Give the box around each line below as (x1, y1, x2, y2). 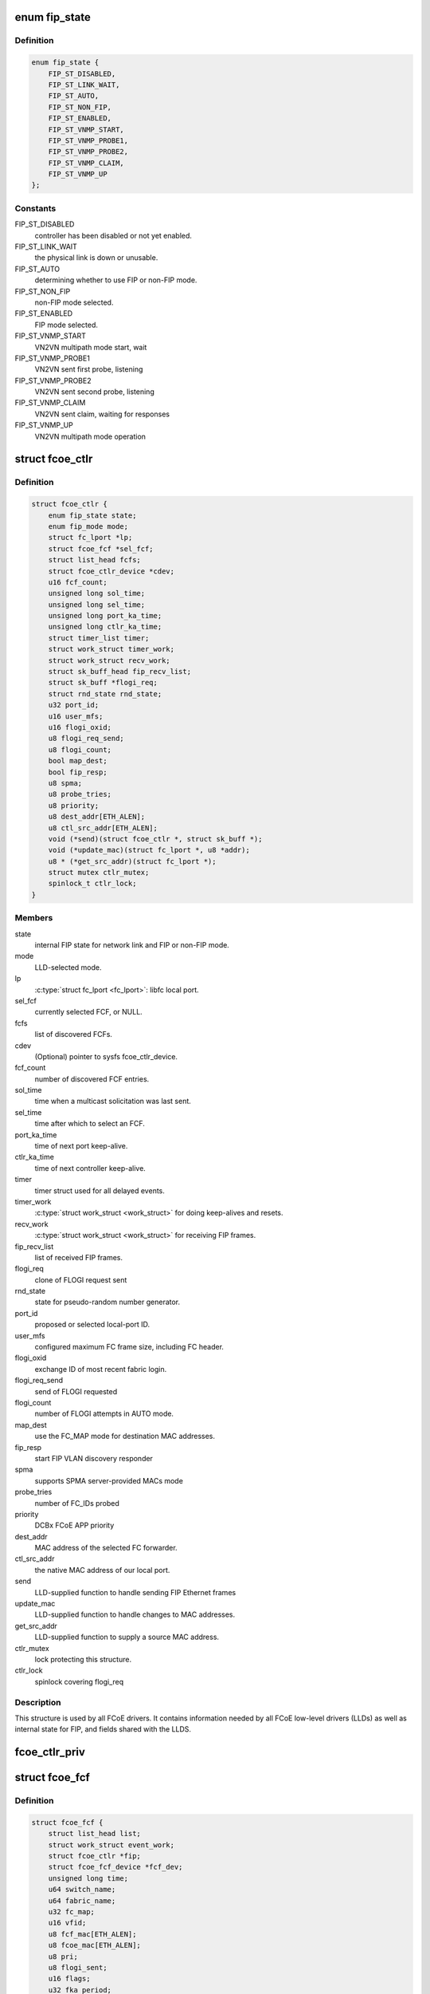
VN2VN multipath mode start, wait (34, 342, 147, 352)
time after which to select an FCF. (34, 1119, 145, 1129)
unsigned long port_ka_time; (48, 611, 162, 621)
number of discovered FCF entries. (34, 1074, 150, 1084)
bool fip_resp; (48, 767, 107, 777)
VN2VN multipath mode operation (34, 432, 147, 441)
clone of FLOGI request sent (34, 1275, 127, 1284)
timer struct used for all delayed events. (34, 1185, 165, 1196)
